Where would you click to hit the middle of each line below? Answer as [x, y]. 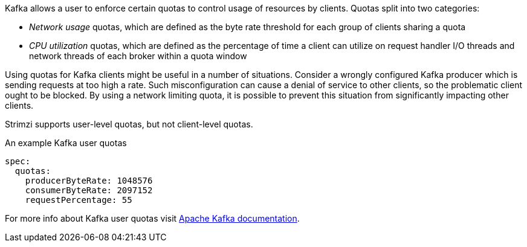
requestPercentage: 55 [79, 200]
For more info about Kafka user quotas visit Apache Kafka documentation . [152, 218]
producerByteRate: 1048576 [89, 181]
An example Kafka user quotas [66, 143]
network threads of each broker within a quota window [138, 56]
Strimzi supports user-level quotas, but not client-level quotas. [129, 124]
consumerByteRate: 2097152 [89, 190]
